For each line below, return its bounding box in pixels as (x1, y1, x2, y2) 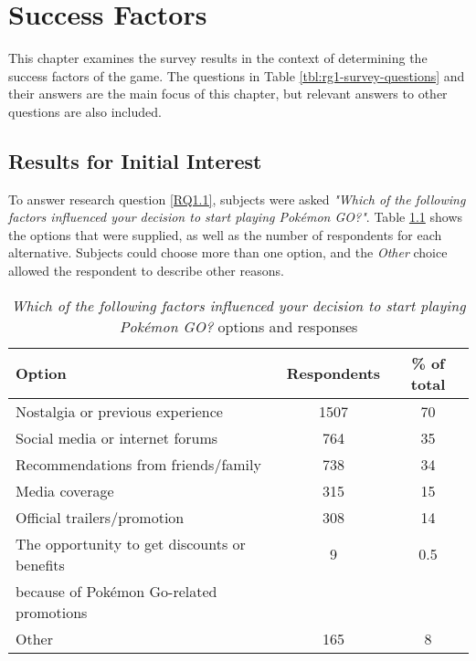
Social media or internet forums (16, 426, 218, 448)
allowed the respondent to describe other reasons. (8, 261, 284, 280)
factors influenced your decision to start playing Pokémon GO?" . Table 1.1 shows (8, 207, 463, 226)
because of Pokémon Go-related (16, 580, 217, 602)
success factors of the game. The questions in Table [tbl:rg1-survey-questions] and (8, 66, 465, 85)
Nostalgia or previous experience (16, 400, 223, 422)
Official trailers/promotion (16, 506, 185, 528)
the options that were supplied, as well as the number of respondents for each (8, 225, 442, 244)
